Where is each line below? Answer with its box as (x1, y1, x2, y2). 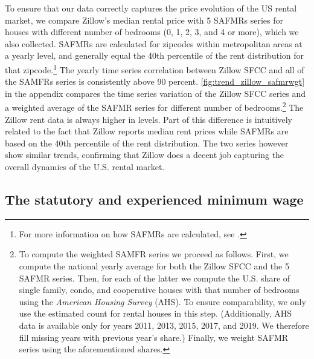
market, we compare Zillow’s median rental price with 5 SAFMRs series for (5, 13, 283, 26)
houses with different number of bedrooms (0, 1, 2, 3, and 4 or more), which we (5, 25, 299, 38)
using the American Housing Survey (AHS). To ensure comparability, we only (19, 295, 306, 308)
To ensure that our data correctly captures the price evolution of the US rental (5, 2, 297, 14)
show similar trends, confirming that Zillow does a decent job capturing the (5, 148, 284, 161)
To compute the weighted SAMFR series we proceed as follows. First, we (19, 248, 289, 260)
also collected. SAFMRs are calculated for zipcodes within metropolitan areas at (5, 37, 303, 50)
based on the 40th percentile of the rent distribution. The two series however (5, 136, 289, 149)
